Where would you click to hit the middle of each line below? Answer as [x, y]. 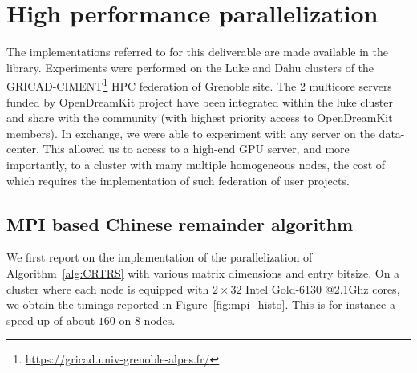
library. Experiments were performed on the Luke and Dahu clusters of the [190, 67]
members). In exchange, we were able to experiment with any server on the [191, 133]
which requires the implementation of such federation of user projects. [178, 180]
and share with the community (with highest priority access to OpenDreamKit [200, 118]
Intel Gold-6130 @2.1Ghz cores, [323, 288]
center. [23, 149]
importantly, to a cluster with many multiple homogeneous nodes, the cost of [196, 164]
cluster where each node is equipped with [108, 288]
